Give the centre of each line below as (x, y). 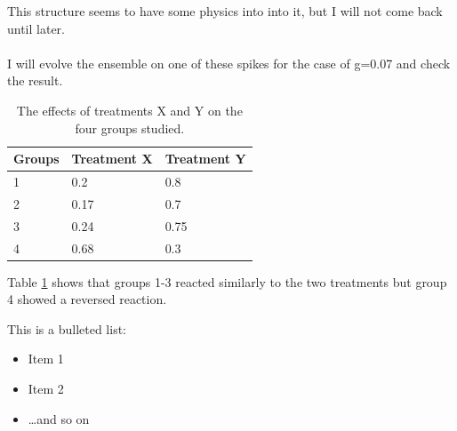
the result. (35, 80)
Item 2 (46, 388)
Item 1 (46, 359)
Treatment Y (205, 159)
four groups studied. (130, 128)
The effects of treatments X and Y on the (129, 110)
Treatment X (112, 159)
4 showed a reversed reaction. (87, 299)
